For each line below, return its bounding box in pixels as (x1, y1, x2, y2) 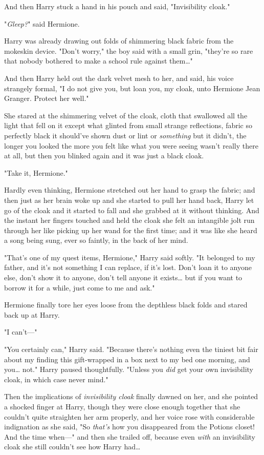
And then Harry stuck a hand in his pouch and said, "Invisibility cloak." (4, 1, 230, 11)
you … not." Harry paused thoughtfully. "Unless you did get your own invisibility (4, 364, 253, 375)
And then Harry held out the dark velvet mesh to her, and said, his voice (4, 72, 234, 83)
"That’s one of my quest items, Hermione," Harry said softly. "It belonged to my (4, 252, 255, 262)
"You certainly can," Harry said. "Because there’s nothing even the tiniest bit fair (4, 344, 258, 355)
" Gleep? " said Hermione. (4, 18, 80, 29)
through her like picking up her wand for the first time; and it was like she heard (4, 224, 257, 235)
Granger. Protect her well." (4, 93, 89, 104)
